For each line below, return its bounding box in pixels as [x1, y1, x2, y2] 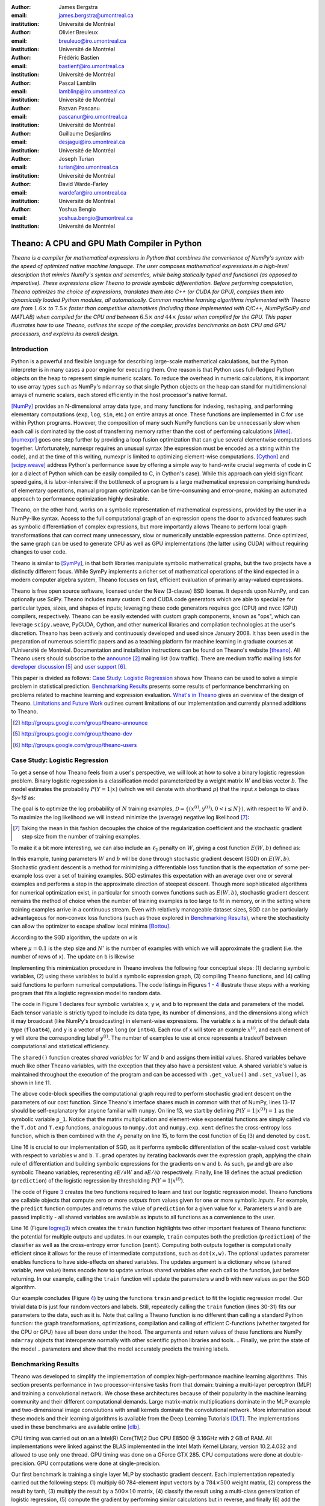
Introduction [11, 345, 48, 354]
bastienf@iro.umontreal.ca [58, 62, 125, 69]
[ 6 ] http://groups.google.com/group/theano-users [13, 741, 137, 748]
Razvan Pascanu [58, 104, 101, 111]
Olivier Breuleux [58, 29, 99, 36]
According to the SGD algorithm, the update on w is [11, 934, 138, 941]
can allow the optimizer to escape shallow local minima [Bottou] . [11, 922, 171, 930]
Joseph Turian [58, 155, 94, 163]
